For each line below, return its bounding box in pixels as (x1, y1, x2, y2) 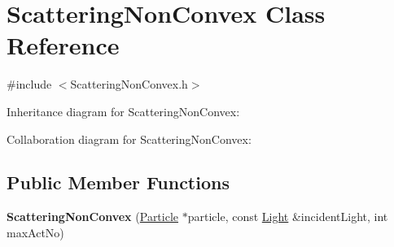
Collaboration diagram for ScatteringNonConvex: (7, 130, 252, 147)
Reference (7, 28, 120, 62)
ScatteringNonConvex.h (70, 76, 188, 93)
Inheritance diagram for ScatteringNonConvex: (7, 102, 240, 119)
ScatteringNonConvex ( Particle (7, 208, 179, 225)
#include (7, 76, 52, 93)
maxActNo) (7, 223, 64, 240)
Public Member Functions (7, 170, 230, 195)
